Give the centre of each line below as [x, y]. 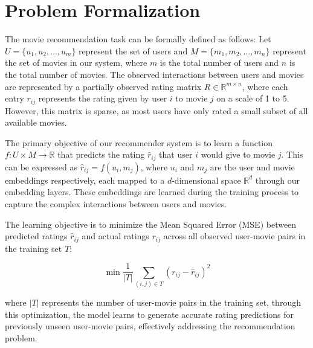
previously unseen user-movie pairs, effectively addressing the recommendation [150, 326]
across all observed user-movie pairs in [234, 236]
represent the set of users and [133, 50]
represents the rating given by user [103, 98]
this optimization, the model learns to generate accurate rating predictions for [150, 314]
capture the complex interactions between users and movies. [116, 203]
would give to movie [238, 154]
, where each [265, 86]
